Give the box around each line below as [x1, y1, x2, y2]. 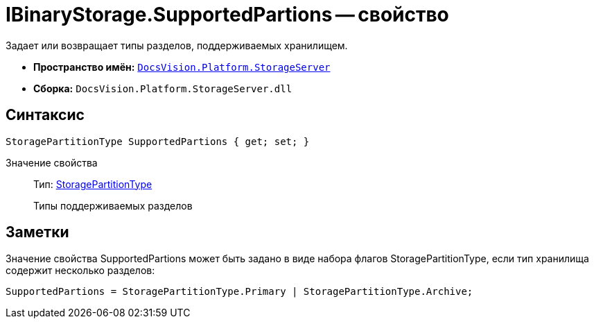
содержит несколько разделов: [6, 264, 155, 277]
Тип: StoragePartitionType [33, 178, 152, 190]
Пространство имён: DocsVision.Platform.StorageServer [33, 60, 331, 73]
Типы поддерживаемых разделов [33, 199, 193, 212]
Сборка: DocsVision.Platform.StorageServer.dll [33, 82, 292, 94]
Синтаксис [6, 106, 85, 124]
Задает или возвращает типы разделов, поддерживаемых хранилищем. [6, 39, 348, 51]
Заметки [6, 223, 69, 241]
